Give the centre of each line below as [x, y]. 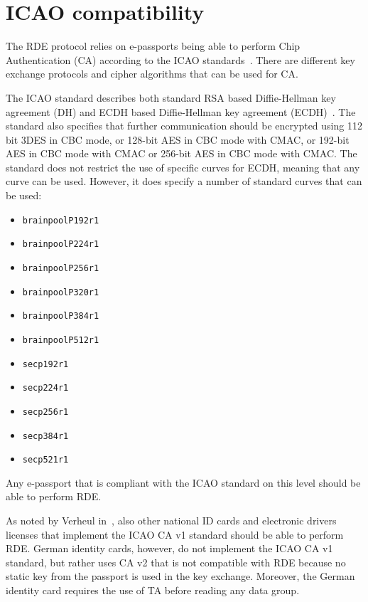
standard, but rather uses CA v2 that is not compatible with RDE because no [176, 562]
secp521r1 [45, 460]
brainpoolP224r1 [61, 244]
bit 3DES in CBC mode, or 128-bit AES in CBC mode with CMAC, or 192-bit [178, 139]
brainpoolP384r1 [61, 316]
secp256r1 [45, 412]
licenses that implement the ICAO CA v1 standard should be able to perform [175, 534]
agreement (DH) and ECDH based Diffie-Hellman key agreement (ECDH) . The [181, 111]
